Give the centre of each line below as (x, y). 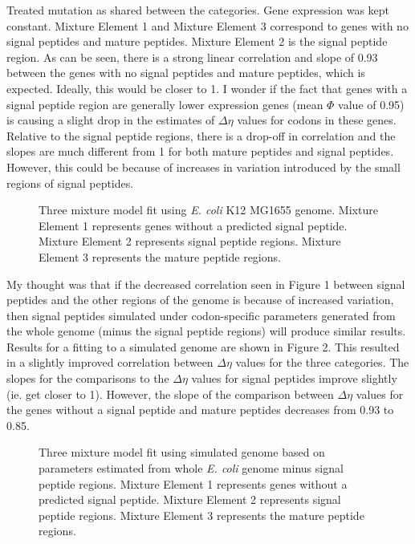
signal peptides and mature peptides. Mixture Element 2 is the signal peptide (197, 41)
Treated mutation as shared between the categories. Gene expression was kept (198, 10)
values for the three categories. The (322, 362)
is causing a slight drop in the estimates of (111, 120)
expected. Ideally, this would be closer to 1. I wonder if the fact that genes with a (207, 88)
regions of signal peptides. (70, 183)
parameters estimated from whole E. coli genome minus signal (191, 468)
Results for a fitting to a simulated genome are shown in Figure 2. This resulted (203, 346)
